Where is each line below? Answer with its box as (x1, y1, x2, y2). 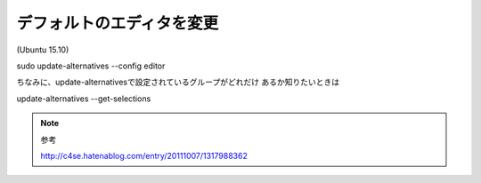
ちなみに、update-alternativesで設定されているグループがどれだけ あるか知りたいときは (16, 76, 340, 88)
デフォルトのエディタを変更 (16, 13, 219, 33)
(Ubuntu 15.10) (16, 44, 69, 55)
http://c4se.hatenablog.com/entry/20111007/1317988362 (40, 150, 249, 161)
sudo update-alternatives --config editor (16, 60, 166, 71)
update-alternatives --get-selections (16, 93, 151, 104)
